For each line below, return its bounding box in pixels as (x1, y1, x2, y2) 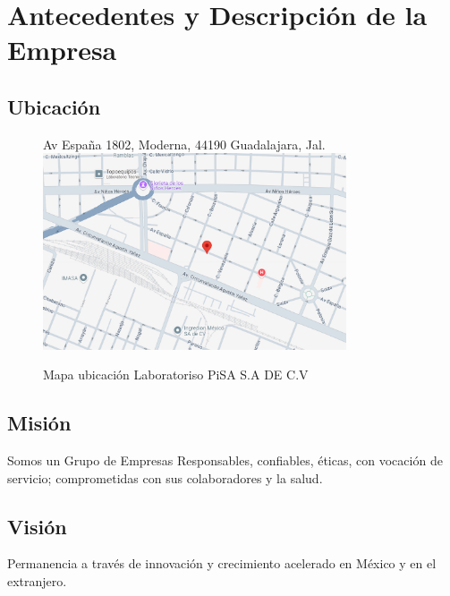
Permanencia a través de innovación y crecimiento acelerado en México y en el (7, 554, 437, 573)
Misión (7, 409, 72, 437)
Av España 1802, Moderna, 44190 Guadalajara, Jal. (43, 134, 326, 153)
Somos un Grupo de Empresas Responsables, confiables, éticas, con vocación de (7, 451, 443, 470)
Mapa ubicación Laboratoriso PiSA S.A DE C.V (43, 365, 309, 384)
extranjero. (7, 572, 67, 590)
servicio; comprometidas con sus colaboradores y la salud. (7, 468, 323, 487)
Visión (7, 512, 67, 540)
